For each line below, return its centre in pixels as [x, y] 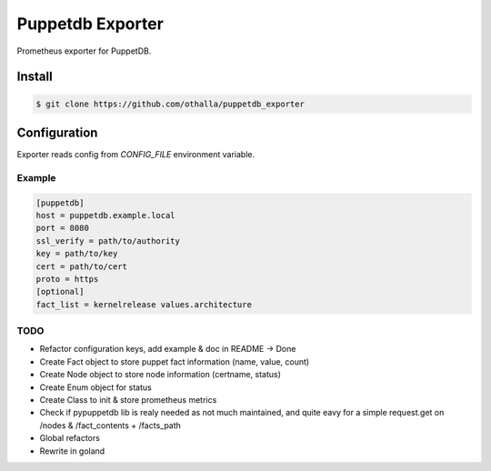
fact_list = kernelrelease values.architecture [144, 304]
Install [35, 77]
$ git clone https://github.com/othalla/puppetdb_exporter [170, 104]
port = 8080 [63, 228]
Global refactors [70, 438]
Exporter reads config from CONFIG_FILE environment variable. [135, 155]
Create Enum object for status [95, 387]
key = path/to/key [77, 254]
